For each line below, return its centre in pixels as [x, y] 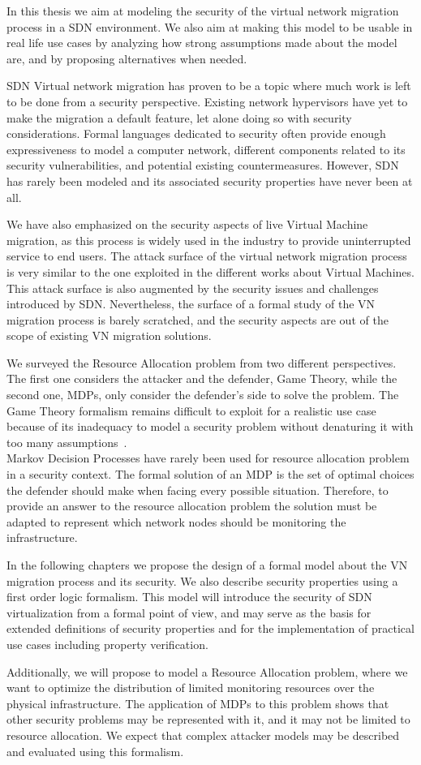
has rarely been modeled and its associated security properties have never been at [210, 181]
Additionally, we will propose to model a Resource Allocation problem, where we [207, 671]
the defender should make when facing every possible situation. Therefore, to [198, 490]
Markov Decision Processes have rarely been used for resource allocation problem [208, 458]
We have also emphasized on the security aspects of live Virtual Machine [187, 224]
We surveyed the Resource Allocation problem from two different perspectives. [202, 362]
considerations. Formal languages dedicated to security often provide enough [196, 133]
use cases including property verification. [107, 644]
